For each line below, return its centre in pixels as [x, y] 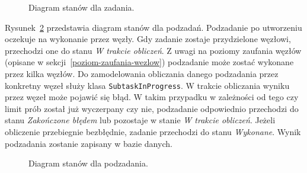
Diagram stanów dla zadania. [81, 7]
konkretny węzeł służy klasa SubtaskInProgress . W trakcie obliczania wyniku [147, 85]
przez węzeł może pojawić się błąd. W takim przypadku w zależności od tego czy [152, 97]
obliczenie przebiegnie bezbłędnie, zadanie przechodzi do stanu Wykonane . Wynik [153, 132]
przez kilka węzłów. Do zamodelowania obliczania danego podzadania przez [142, 73]
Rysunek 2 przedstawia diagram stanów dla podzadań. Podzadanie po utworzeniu [153, 27]
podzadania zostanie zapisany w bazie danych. [89, 143]
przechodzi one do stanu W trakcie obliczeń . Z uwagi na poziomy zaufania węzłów [153, 50]
